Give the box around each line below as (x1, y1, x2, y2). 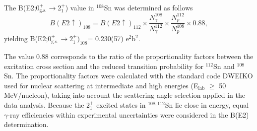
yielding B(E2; (4, 33, 48, 44)
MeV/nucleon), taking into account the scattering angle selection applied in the (4, 90, 245, 100)
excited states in (96, 100, 146, 110)
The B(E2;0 (4, 2, 40, 12)
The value (4, 51, 34, 62)
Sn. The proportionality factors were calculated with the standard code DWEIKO (4, 70, 253, 81)
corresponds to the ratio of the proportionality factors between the (51, 51, 254, 62)
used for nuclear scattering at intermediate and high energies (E (4, 80, 198, 90)
